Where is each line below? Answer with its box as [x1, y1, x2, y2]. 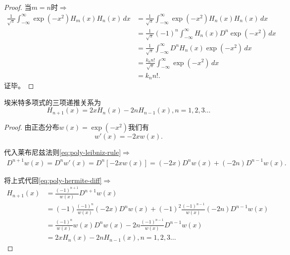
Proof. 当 [4, 2, 32, 12]
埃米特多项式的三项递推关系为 [4, 97, 101, 107]
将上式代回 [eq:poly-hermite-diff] [4, 175, 102, 185]
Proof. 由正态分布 [4, 121, 59, 132]
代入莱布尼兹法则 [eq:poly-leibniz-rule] [4, 146, 121, 157]
